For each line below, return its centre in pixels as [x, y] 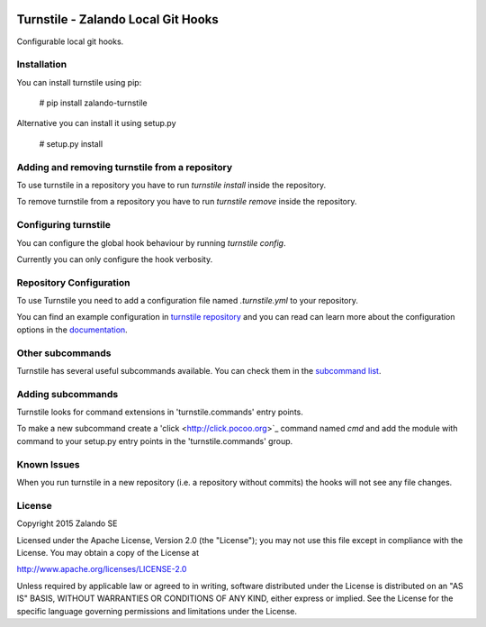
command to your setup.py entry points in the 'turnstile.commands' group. [155, 441]
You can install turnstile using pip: [79, 82]
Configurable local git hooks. [70, 41]
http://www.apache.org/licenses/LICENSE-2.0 [102, 569]
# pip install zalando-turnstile [93, 103]
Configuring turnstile [64, 225]
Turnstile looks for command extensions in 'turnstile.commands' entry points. [160, 412]
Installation [42, 65]
